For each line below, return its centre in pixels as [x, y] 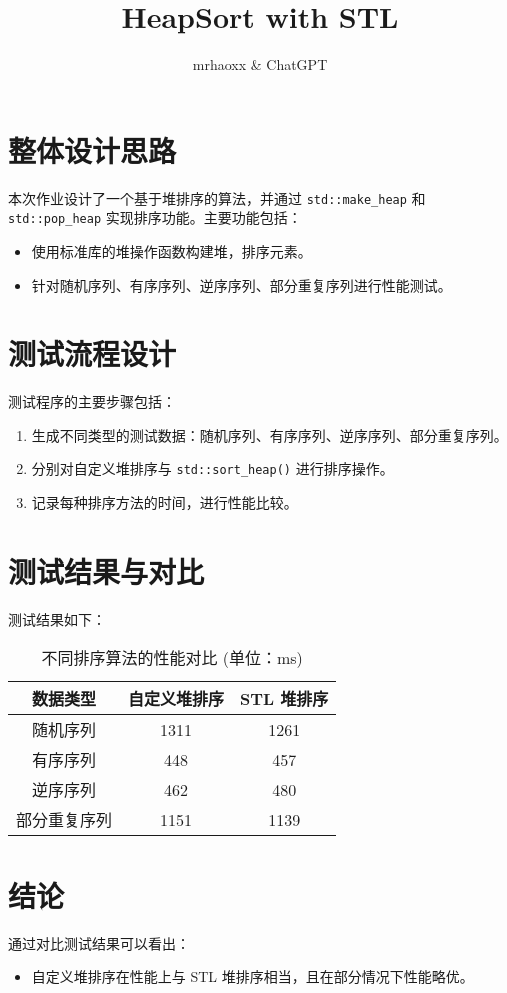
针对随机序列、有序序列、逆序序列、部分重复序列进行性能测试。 [241, 284]
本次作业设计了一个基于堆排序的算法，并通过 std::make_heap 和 [217, 197]
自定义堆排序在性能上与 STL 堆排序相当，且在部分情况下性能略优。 [252, 976]
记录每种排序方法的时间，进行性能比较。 [164, 502]
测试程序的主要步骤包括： [92, 401]
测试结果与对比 [106, 570]
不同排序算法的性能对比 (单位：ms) [172, 658]
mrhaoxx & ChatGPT [260, 64]
